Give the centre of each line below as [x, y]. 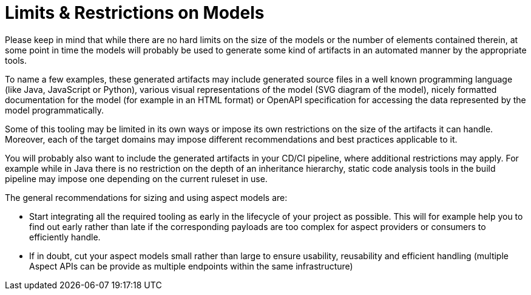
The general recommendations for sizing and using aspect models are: [146, 197]
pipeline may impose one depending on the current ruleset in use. [136, 178]
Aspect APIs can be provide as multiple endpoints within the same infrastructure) [191, 266]
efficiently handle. [65, 237]
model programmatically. [54, 110]
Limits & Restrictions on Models [135, 13]
